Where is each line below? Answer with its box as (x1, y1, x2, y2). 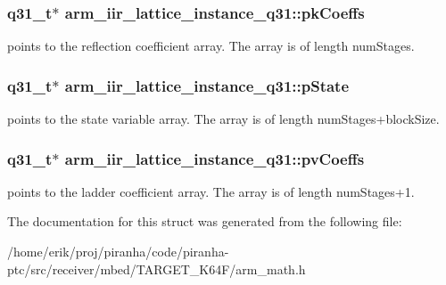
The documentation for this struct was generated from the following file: (7, 212, 402, 231)
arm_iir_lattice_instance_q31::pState (64, 74, 350, 96)
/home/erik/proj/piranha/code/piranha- (7, 242, 229, 261)
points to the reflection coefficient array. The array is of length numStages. (7, 37, 415, 55)
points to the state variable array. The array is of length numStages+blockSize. (7, 110, 440, 128)
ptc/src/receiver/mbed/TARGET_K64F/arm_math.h (7, 259, 306, 278)
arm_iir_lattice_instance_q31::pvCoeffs (64, 147, 365, 169)
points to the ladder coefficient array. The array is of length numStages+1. (7, 182, 415, 200)
